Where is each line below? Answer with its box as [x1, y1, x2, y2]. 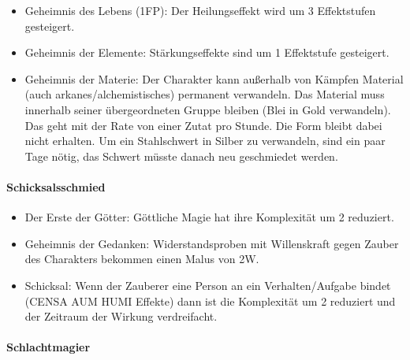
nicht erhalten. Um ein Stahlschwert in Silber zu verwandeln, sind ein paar [24, 132, 386, 149]
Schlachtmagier [6, 339, 91, 355]
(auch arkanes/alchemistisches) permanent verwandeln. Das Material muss [24, 86, 385, 102]
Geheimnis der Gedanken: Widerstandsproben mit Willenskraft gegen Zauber [24, 235, 399, 251]
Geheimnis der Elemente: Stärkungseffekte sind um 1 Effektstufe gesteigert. [24, 44, 389, 61]
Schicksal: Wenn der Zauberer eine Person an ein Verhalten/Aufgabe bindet [24, 276, 391, 293]
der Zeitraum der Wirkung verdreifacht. [24, 308, 218, 325]
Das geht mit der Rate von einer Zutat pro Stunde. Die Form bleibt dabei [24, 117, 382, 133]
